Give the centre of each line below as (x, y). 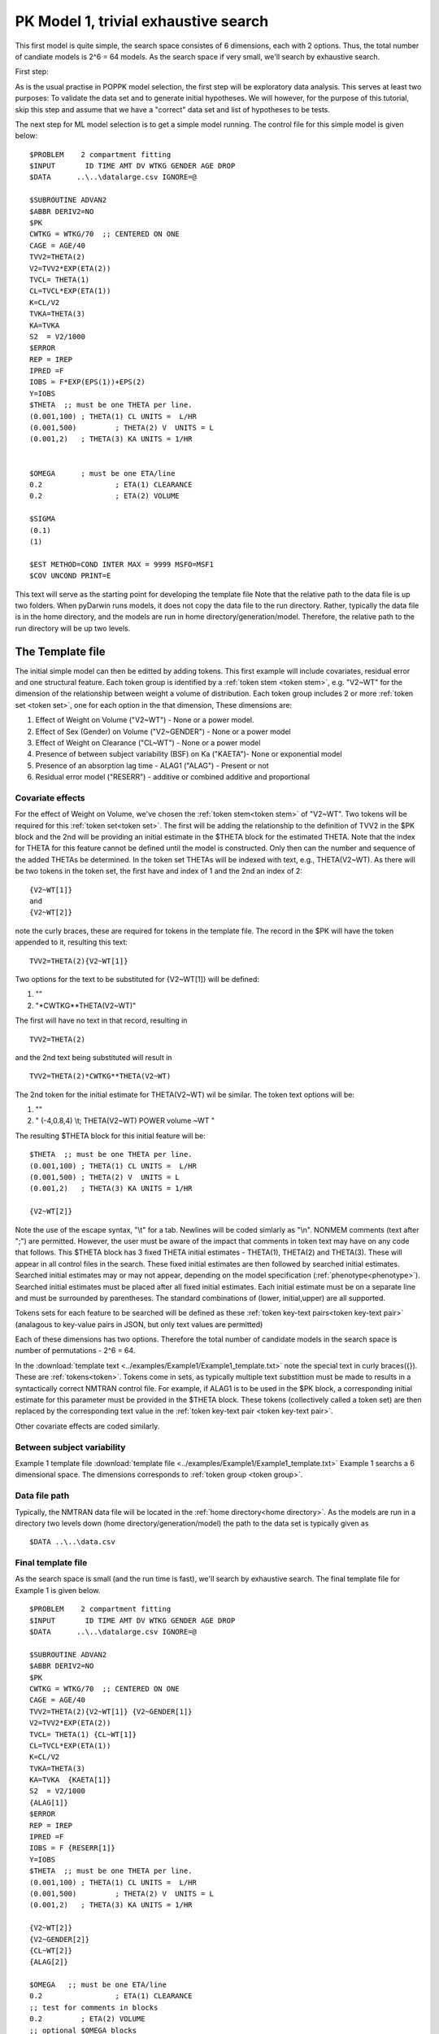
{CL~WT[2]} (51, 1950)
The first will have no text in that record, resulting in (101, 1020)
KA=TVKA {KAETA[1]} (70, 1780)
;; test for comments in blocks (94, 2007)
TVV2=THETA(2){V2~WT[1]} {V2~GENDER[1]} (111, 1711)
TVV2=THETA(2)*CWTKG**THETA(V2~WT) (100, 1076)
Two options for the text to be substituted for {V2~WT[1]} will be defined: (137, 979)
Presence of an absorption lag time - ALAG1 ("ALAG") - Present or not (152, 766)
